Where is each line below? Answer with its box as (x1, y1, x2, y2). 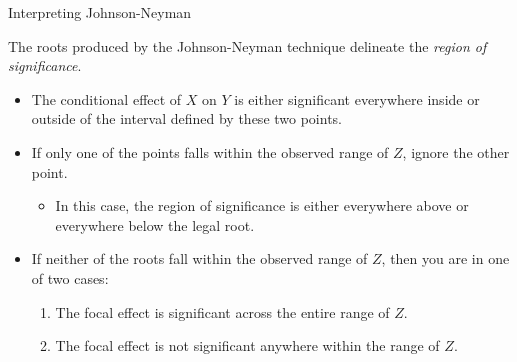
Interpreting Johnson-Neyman (8, 2, 192, 22)
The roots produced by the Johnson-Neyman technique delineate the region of (8, 35, 487, 56)
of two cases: (31, 267, 109, 288)
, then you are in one (381, 248, 510, 269)
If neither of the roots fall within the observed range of (31, 248, 368, 269)
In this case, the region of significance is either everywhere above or (55, 195, 469, 216)
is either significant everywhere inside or (234, 88, 480, 109)
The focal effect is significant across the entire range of (55, 301, 390, 322)
